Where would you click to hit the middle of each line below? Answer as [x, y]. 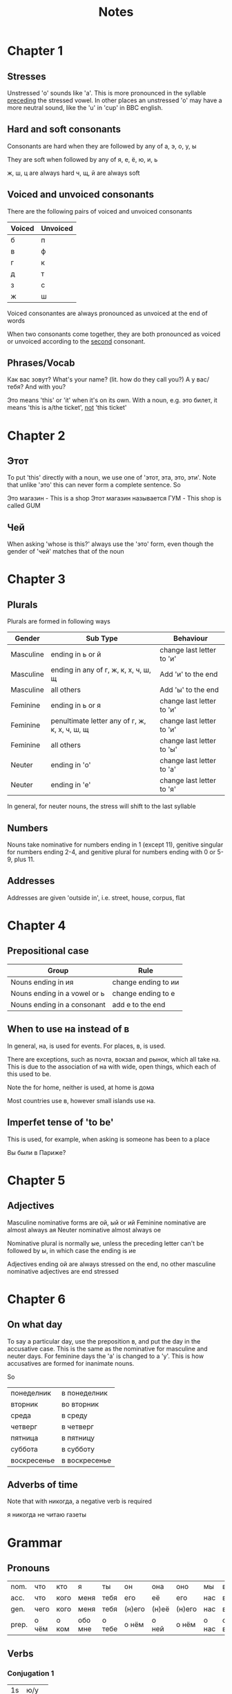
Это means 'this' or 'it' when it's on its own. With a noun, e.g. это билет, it [112, 400]
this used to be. [29, 1074]
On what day [35, 1325]
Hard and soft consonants [64, 130]
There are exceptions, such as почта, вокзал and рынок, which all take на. [114, 1059]
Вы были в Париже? [37, 1152]
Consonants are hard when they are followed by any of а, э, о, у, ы [102, 146]
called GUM [24, 506]
